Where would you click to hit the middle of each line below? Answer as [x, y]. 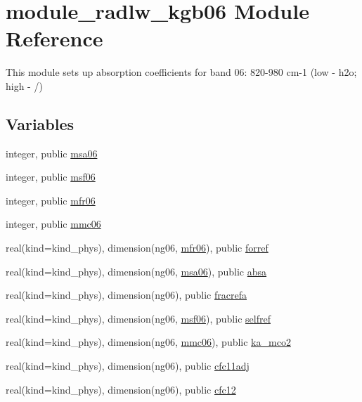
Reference [54, 38]
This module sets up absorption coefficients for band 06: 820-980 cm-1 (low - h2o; [181, 72]
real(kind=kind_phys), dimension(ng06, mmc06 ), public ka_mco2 [148, 342]
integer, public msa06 [52, 153]
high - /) [24, 85]
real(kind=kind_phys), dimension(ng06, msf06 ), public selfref [138, 318]
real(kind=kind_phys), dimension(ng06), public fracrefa [126, 295]
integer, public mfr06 [51, 200]
